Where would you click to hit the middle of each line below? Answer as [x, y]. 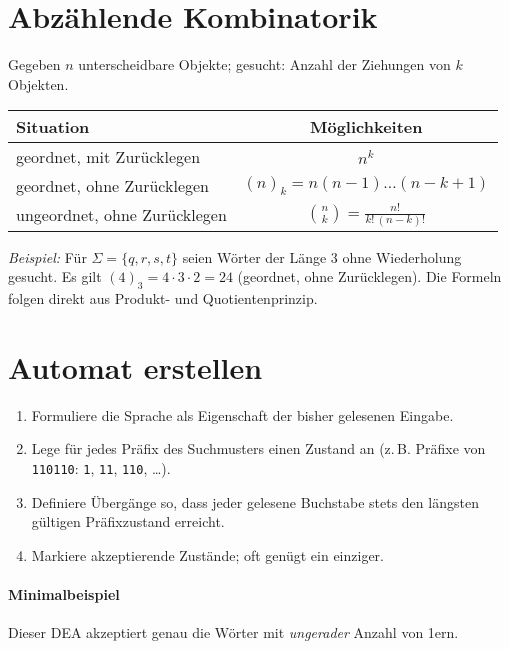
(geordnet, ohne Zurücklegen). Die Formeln [369, 276]
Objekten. [38, 83]
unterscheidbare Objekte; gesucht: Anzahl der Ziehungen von [264, 64]
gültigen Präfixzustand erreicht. [128, 521]
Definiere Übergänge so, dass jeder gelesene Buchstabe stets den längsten [255, 501]
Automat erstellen [135, 366]
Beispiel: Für [47, 256]
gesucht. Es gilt [55, 276]
